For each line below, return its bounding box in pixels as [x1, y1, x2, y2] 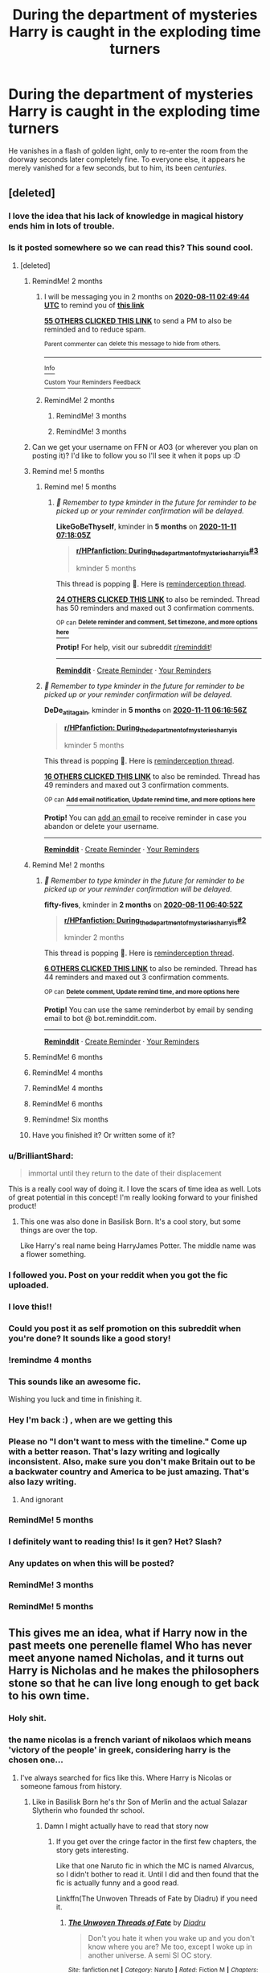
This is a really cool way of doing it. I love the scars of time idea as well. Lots [8, 1184, 262, 1194]
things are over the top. [19, 1225, 98, 1235]
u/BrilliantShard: [8, 1150, 74, 1161]
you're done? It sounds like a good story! [8, 1333, 171, 1345]
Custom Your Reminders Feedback [43, 378, 141, 387]
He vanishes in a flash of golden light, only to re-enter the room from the [8, 146, 248, 155]
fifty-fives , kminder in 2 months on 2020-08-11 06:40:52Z [43, 900, 243, 909]
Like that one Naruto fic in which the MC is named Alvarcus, [55, 1860, 255, 1870]
